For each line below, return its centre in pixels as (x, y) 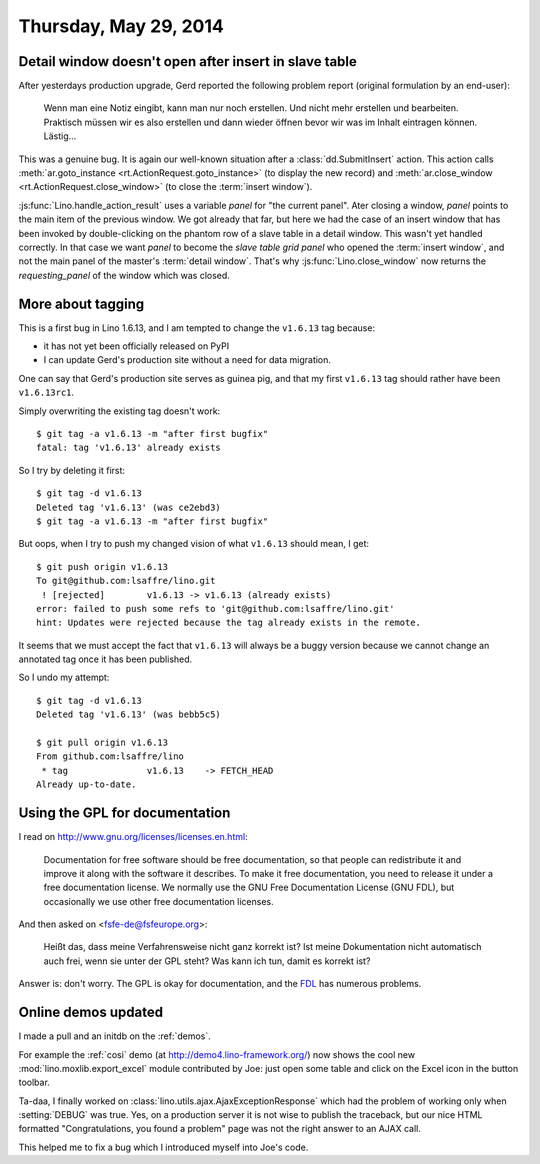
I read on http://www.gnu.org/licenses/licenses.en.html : (133, 837)
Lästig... (60, 136)
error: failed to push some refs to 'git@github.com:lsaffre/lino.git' (215, 608)
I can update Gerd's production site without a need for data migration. (187, 360)
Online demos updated (91, 1012)
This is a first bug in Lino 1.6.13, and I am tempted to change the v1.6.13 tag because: (196, 327)
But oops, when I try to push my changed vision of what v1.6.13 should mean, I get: (194, 544)
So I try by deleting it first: (71, 470)
